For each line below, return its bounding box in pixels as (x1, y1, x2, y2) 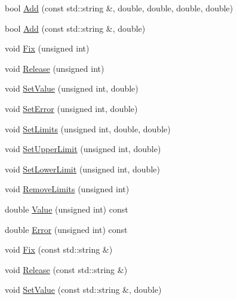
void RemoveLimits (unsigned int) (5, 183, 130, 195)
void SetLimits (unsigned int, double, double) (5, 122, 171, 135)
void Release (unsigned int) (5, 62, 104, 74)
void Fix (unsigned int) (5, 42, 90, 54)
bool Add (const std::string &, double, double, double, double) (5, 2, 233, 14)
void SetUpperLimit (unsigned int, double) (5, 143, 161, 155)
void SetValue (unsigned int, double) (5, 82, 138, 95)
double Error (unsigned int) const (5, 223, 128, 235)
